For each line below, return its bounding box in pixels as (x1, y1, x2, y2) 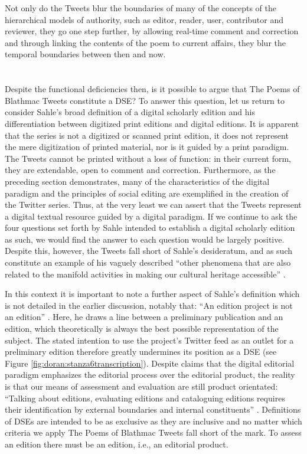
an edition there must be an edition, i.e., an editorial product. (5, 437, 228, 450)
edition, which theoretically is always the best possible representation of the (5, 322, 279, 335)
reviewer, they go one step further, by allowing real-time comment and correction (5, 25, 299, 37)
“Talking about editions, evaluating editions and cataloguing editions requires (5, 391, 285, 404)
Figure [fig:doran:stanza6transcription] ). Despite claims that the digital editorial (5, 357, 295, 369)
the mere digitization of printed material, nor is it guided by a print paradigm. (5, 141, 289, 153)
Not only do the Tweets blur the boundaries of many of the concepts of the (5, 2, 276, 14)
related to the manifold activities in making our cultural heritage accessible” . (5, 267, 286, 280)
